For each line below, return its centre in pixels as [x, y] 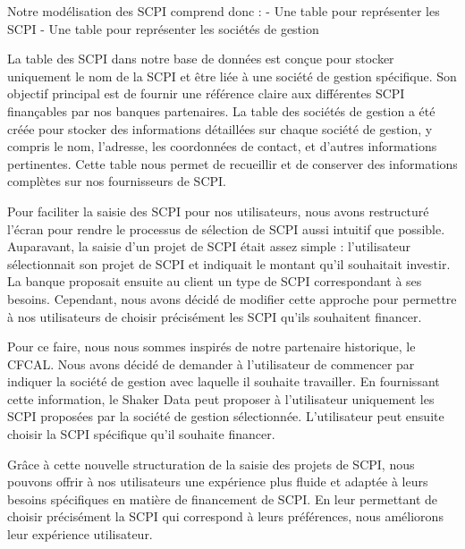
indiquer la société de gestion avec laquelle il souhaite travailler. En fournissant [224, 381]
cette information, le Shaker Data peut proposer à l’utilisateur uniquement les [221, 398]
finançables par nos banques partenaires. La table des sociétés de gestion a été [221, 110]
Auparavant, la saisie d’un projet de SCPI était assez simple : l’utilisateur [209, 246]
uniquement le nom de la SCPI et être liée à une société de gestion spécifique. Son [232, 76]
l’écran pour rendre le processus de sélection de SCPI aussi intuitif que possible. [226, 228]
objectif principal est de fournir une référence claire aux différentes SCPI [206, 93]
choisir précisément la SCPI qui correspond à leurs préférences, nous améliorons [225, 516]
